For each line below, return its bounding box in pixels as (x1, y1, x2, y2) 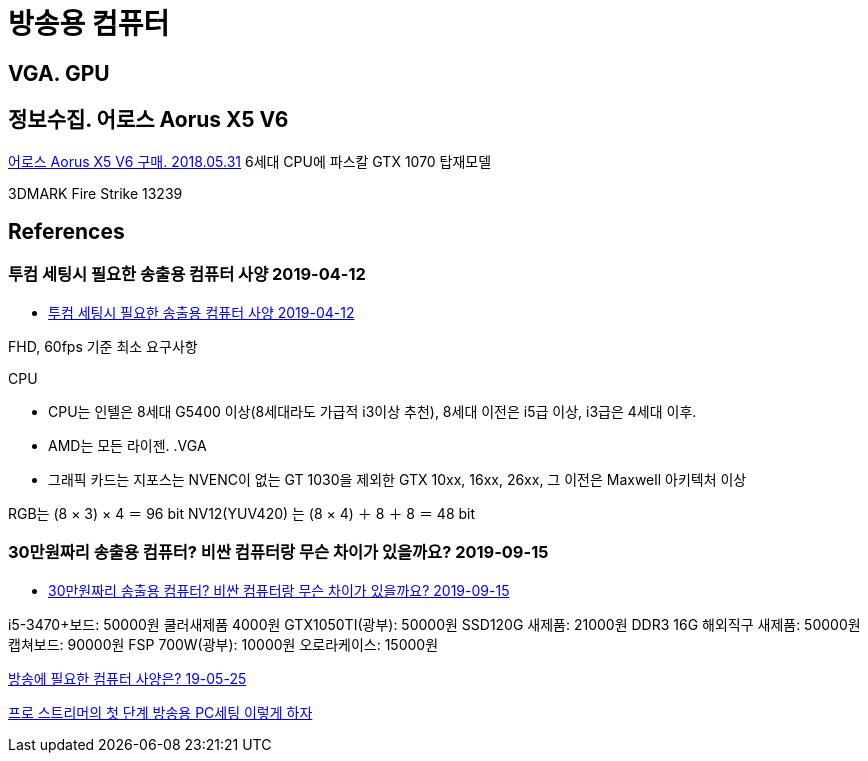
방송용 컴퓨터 (8, 7, 170, 41)
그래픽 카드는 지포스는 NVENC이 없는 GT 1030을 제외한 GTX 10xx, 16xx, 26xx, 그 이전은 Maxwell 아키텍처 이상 (48, 470, 747, 488)
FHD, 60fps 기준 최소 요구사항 (8, 337, 198, 355)
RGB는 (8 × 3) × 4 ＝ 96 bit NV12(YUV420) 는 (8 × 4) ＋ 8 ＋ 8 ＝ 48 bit (8, 504, 476, 522)
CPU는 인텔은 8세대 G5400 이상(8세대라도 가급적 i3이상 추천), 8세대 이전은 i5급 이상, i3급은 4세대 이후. (48, 402, 697, 420)
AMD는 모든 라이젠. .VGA (48, 436, 207, 454)
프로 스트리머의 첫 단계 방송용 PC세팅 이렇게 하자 (8, 703, 313, 721)
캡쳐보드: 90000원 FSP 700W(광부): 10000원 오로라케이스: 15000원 (8, 635, 439, 653)
